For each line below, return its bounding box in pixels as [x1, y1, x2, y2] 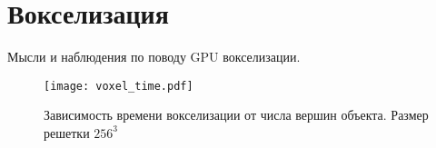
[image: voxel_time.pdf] [44, 79, 193, 93]
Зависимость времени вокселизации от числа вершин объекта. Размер [44, 105, 429, 124]
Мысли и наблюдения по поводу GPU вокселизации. [7, 47, 301, 66]
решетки [44, 123, 90, 142]
